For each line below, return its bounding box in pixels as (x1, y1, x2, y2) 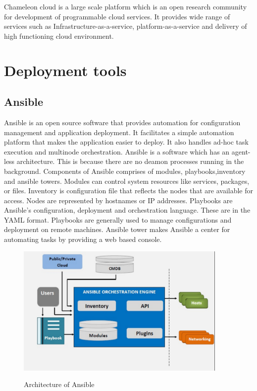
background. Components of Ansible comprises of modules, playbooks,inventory (4, 165, 246, 176)
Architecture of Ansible (24, 379, 95, 390)
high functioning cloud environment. (4, 30, 114, 41)
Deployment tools (4, 60, 127, 80)
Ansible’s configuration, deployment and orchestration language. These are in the (4, 205, 251, 215)
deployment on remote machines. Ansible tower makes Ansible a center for (4, 224, 230, 235)
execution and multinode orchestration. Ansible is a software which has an (4, 146, 230, 156)
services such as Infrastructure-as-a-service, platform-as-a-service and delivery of (4, 21, 247, 31)
